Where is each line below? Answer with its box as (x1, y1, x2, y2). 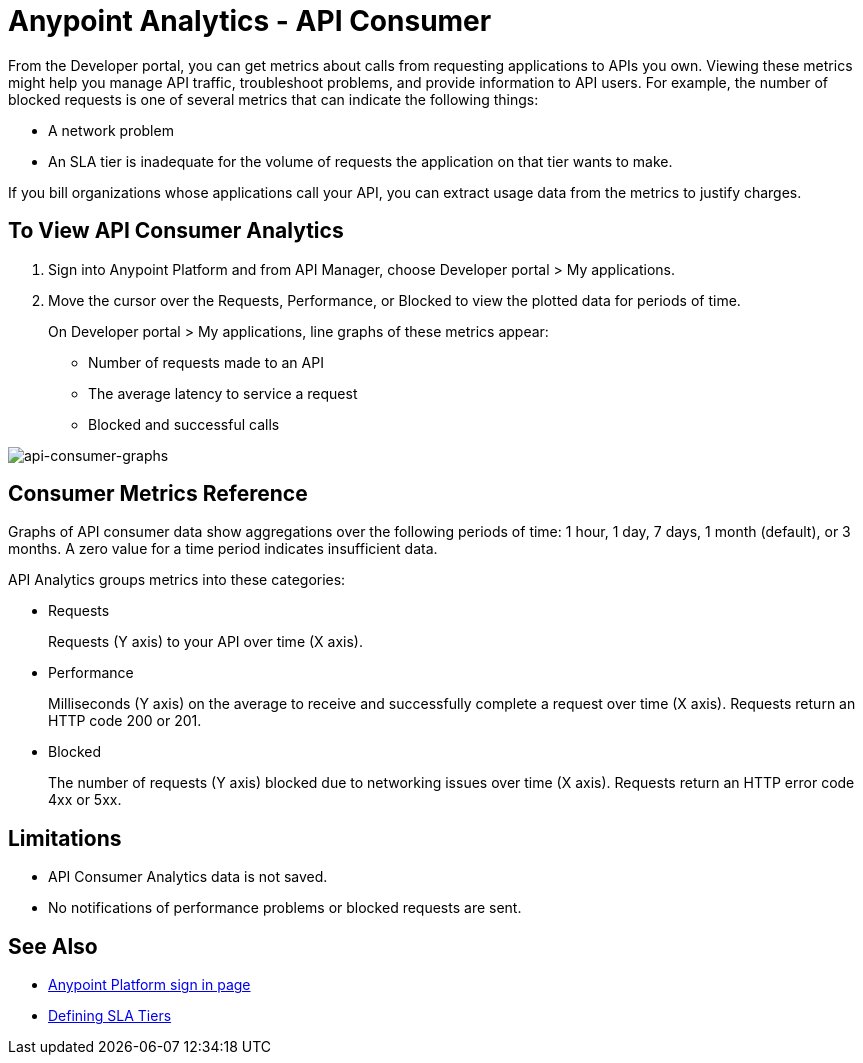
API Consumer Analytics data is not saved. (48, 868, 328, 886)
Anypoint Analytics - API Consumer (8, 4, 492, 38)
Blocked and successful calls (88, 415, 280, 433)
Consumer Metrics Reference (8, 481, 308, 507)
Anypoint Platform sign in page (48, 976, 251, 994)
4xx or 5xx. (48, 791, 122, 809)
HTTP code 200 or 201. (48, 712, 202, 730)
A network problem (48, 121, 174, 139)
